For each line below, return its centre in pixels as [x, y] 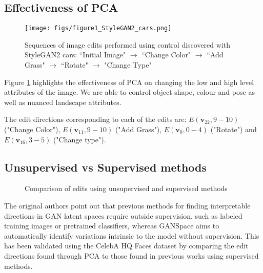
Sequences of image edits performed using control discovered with [128, 44]
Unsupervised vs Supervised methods [106, 167]
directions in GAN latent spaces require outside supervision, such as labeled [123, 215]
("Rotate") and [234, 129]
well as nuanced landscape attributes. [63, 102]
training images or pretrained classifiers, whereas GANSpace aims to [112, 226]
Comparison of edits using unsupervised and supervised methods [126, 188]
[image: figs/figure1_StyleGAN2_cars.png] [98, 28]
